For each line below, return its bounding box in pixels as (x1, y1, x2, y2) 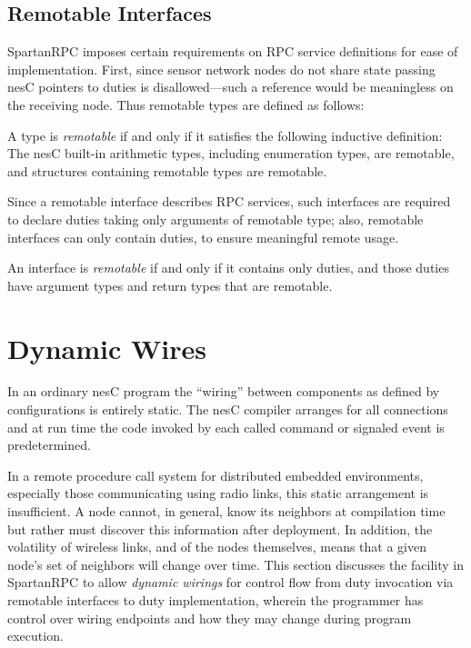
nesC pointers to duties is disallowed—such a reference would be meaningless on (7, 77, 454, 96)
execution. (7, 626, 64, 645)
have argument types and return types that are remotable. (7, 275, 333, 294)
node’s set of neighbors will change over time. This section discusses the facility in (7, 554, 464, 573)
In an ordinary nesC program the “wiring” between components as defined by (7, 382, 440, 401)
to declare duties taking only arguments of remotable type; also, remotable (7, 209, 424, 228)
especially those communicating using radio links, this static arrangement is (7, 484, 429, 503)
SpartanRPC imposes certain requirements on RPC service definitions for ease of (7, 42, 458, 61)
